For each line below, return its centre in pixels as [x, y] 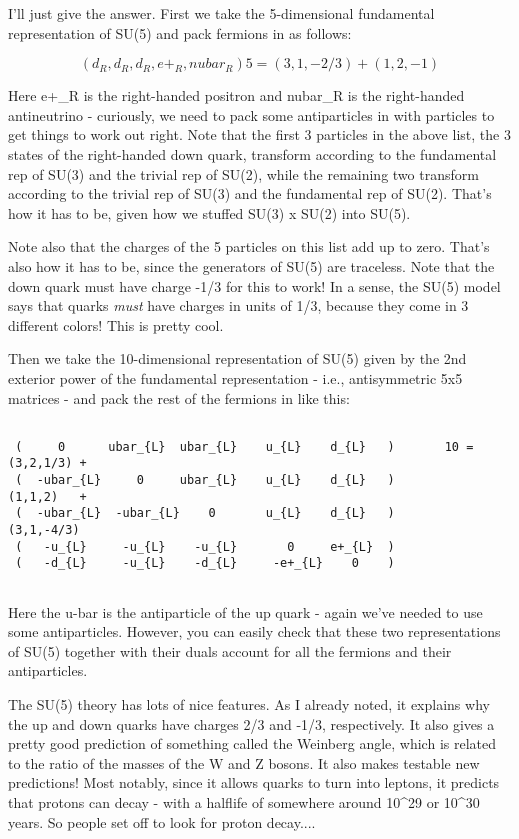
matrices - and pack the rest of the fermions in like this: [179, 397]
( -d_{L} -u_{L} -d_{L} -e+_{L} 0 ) [205, 563]
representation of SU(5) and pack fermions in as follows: [180, 32]
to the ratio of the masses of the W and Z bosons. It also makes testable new [244, 762]
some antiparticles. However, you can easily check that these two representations [254, 631]
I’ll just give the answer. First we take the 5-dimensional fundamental [221, 13]
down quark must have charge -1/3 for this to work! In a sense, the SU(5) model [254, 285]
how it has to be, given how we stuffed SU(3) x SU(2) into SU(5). [209, 212]
